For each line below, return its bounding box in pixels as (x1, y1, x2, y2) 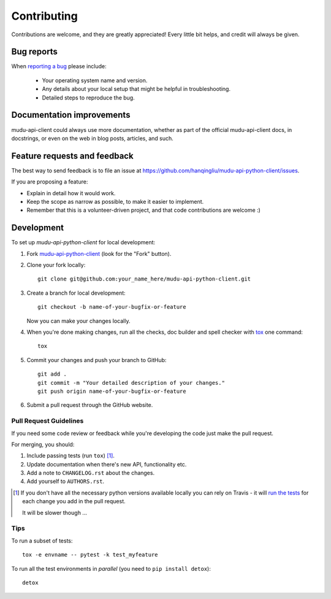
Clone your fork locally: (26, 261, 86, 269)
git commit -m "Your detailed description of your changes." (37, 379, 225, 386)
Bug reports (11, 47, 58, 57)
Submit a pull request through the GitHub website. (26, 401, 153, 409)
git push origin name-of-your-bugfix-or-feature (37, 387, 186, 395)
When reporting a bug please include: (11, 63, 107, 70)
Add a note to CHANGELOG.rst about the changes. (26, 470, 155, 477)
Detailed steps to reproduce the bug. (42, 94, 135, 101)
